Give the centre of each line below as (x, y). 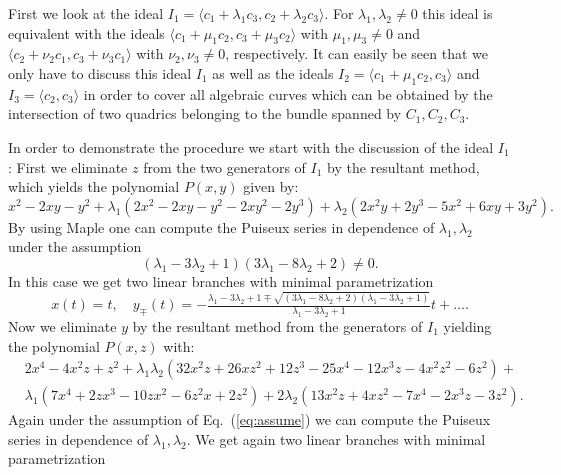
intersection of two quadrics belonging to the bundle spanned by (205, 113)
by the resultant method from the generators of (277, 326)
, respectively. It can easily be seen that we (357, 53)
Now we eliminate (62, 326)
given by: (271, 186)
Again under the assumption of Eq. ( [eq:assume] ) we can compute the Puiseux (249, 419)
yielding (467, 326)
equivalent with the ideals (86, 32)
